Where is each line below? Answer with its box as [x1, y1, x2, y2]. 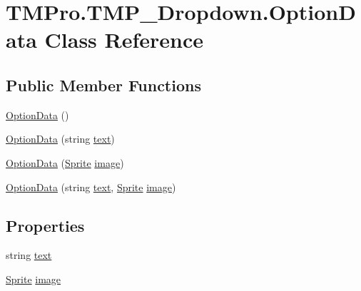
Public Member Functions [6, 73, 201, 96]
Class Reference [44, 25, 204, 54]
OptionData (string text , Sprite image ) [6, 179, 176, 194]
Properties [6, 214, 85, 236]
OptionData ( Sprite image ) [6, 155, 124, 170]
